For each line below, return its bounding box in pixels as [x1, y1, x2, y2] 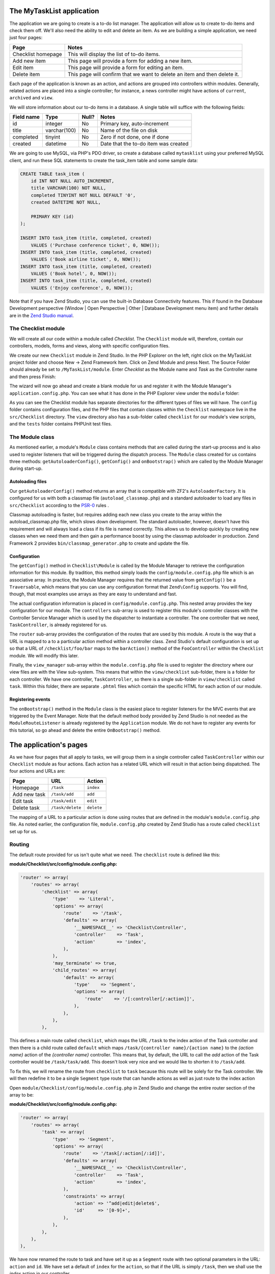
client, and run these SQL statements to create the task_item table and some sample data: [9, 157, 198, 163]
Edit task [12, 798, 34, 805]
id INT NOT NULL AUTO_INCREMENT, [31, 178, 115, 184]
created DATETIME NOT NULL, [31, 199, 101, 205]
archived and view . [9, 95, 53, 101]
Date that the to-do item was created [100, 140, 189, 147]
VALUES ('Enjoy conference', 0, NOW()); [31, 285, 133, 290]
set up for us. [9, 828, 38, 834]
